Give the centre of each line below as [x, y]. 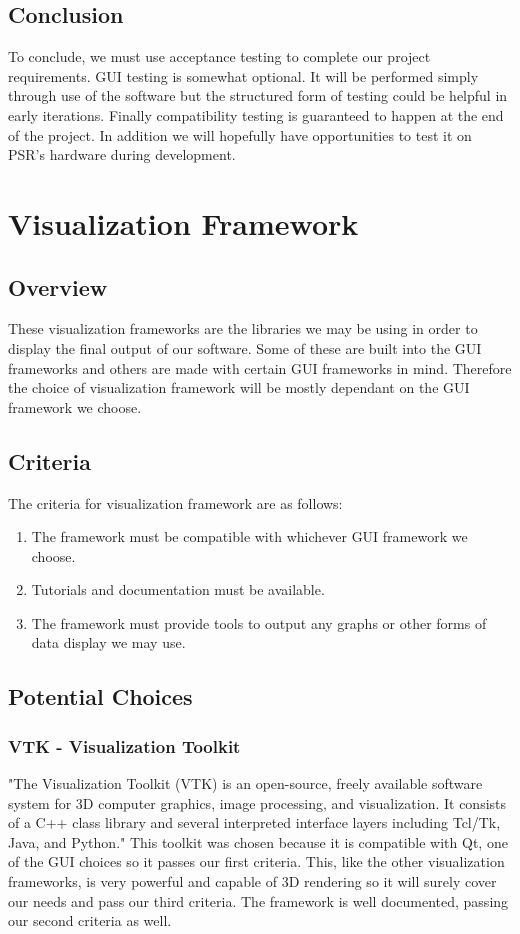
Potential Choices [100, 696]
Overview [58, 286]
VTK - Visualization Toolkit [124, 745]
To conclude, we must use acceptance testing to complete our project [219, 56]
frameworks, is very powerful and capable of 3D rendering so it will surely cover [252, 881]
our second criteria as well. [90, 920]
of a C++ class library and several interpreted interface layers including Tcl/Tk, [254, 822]
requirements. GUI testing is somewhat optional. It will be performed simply [243, 75]
